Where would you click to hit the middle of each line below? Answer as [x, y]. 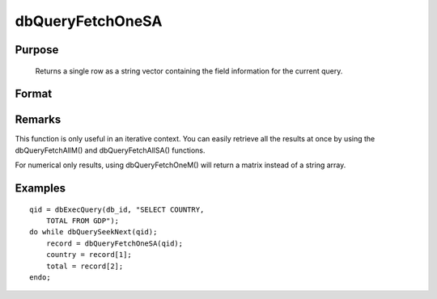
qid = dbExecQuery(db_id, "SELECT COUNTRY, [117, 209]
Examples [40, 189]
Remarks [38, 120]
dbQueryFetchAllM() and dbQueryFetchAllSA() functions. [110, 150]
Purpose [37, 50]
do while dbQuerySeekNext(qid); [93, 232]
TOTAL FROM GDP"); [83, 221]
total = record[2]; [85, 266]
